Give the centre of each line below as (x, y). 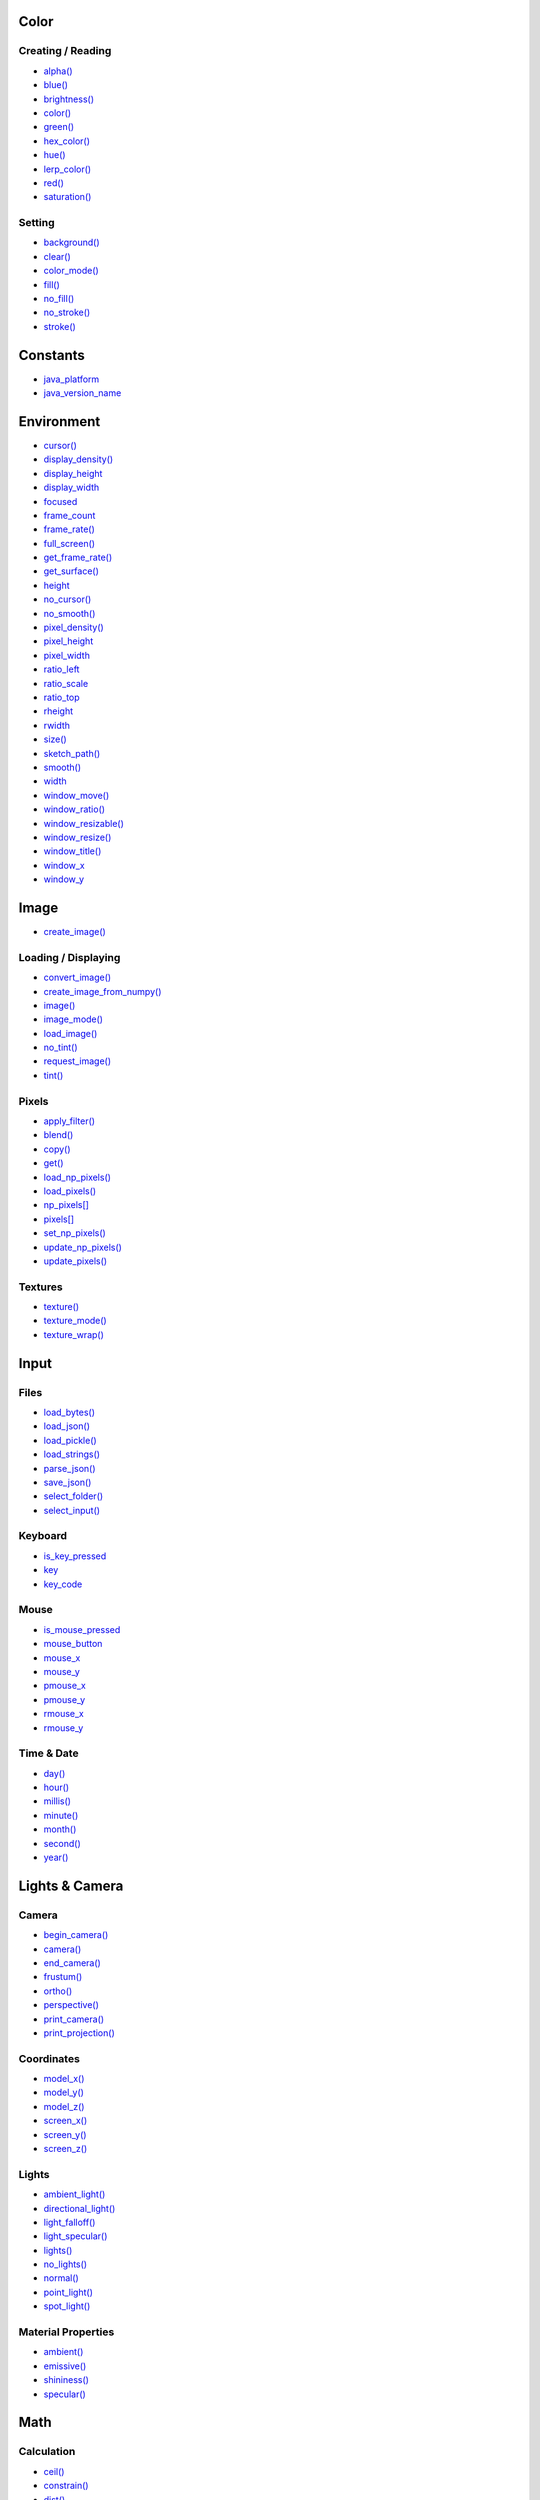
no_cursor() (67, 599)
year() (56, 1857)
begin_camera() (76, 1935)
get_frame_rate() (78, 557)
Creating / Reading (65, 51)
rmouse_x (64, 1714)
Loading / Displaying (69, 957)
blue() (56, 85)
